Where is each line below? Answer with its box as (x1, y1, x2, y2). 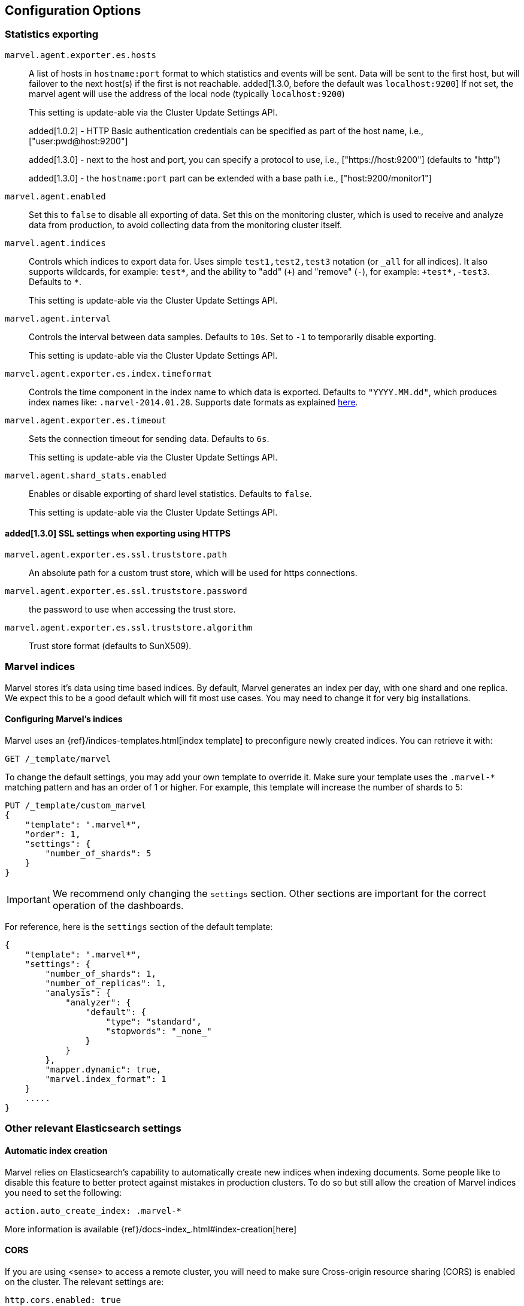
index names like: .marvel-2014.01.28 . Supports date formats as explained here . (29, 396, 358, 407)
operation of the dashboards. (52, 899, 184, 911)
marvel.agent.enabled (5, 191, 106, 201)
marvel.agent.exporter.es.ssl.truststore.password (5, 586, 247, 596)
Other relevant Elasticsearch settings (5, 1122, 181, 1135)
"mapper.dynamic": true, (45, 1064, 162, 1074)
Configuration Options (5, 3, 141, 18)
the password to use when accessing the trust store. (29, 604, 236, 615)
